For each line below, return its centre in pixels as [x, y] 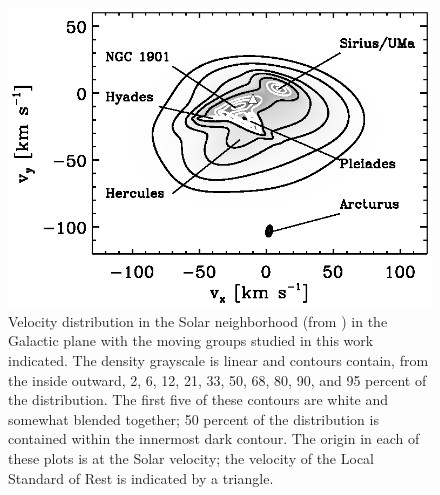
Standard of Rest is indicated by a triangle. [141, 477]
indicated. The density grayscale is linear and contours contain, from [218, 360]
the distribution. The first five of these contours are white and [198, 399]
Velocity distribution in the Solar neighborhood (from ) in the [198, 320]
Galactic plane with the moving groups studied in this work [191, 340]
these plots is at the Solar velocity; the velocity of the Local [191, 457]
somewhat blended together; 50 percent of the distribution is [193, 418]
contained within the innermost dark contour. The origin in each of [214, 438]
